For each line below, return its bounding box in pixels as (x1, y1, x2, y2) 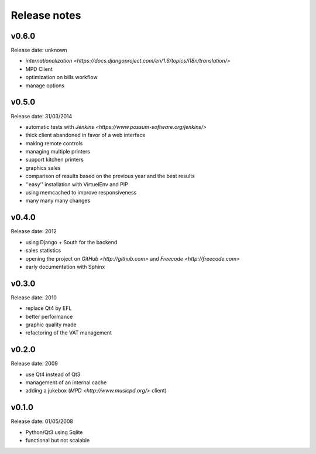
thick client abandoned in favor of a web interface (25, 132, 146, 139)
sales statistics (25, 247, 61, 254)
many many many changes (25, 197, 91, 204)
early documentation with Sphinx (25, 263, 105, 270)
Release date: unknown (11, 47, 67, 54)
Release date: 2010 (11, 293, 57, 301)
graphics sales (25, 164, 61, 171)
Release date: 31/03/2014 (11, 112, 73, 120)
